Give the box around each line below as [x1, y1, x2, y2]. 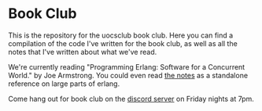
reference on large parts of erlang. [8, 79, 120, 88]
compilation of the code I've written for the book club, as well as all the [8, 38, 238, 48]
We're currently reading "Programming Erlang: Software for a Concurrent [8, 62, 245, 71]
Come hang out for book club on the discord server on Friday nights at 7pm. [8, 94, 254, 103]
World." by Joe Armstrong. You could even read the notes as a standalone [8, 70, 249, 80]
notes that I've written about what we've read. [8, 47, 157, 56]
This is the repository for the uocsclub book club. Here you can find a [8, 30, 234, 40]
